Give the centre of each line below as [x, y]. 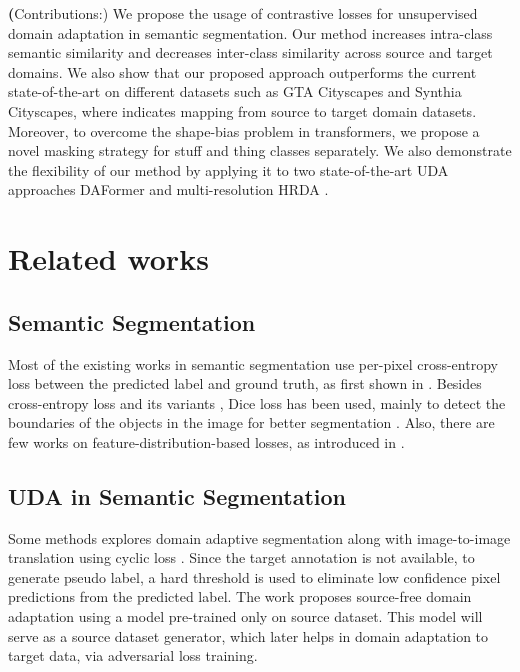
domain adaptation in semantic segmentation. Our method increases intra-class [250, 32]
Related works [108, 258]
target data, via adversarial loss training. [133, 655]
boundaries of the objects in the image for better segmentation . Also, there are [251, 422]
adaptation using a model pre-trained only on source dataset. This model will [245, 616]
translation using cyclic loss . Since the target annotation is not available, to [241, 557]
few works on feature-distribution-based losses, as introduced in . [206, 441]
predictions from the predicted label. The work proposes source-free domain [240, 596]
